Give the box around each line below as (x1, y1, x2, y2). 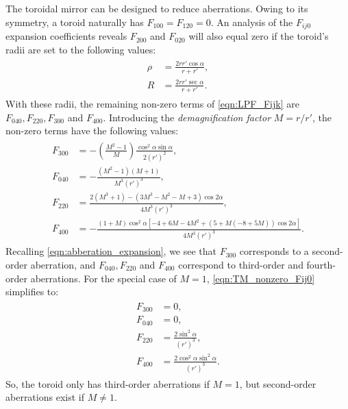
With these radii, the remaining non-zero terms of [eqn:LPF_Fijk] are (5, 96, 299, 110)
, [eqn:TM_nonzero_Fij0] (206, 271, 315, 285)
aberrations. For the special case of (30, 271, 177, 285)
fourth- (306, 257, 336, 271)
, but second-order (239, 376, 316, 391)
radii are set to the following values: (5, 42, 156, 56)
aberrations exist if (5, 390, 84, 404)
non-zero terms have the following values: (5, 123, 179, 138)
